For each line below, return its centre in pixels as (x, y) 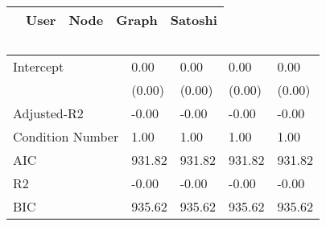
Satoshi (194, 20)
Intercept (39, 66)
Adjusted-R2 (48, 113)
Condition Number (66, 136)
